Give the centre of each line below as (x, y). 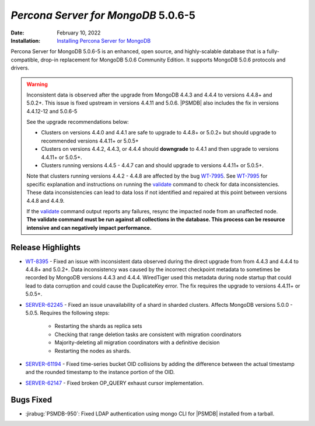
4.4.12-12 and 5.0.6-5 (52, 111)
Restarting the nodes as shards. (93, 351)
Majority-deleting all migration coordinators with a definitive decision (137, 342)
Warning (37, 84)
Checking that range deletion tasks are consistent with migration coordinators (148, 334)
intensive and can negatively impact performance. (89, 227)
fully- (273, 51)
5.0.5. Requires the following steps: (68, 313)
